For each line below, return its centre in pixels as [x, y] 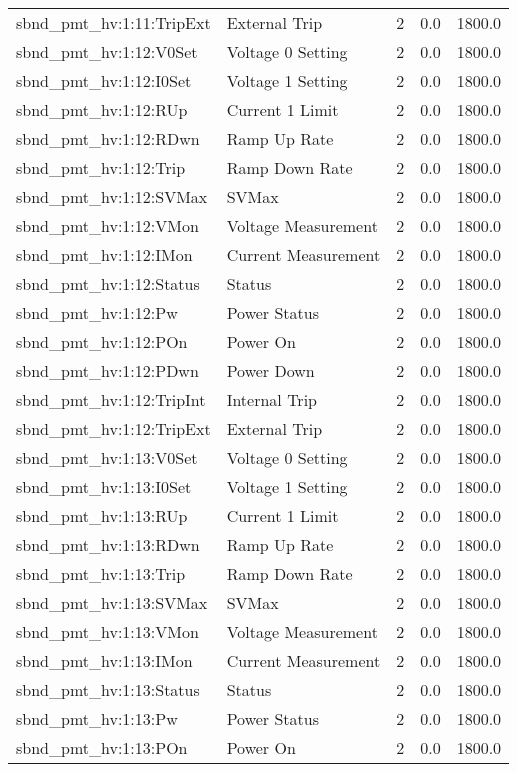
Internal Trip [271, 399]
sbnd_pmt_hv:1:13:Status [108, 689]
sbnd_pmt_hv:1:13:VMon [107, 631]
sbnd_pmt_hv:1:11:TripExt [113, 22]
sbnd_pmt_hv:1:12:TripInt [111, 399]
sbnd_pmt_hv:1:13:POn [102, 747]
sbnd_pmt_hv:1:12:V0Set [107, 51]
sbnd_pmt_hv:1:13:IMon [104, 660]
